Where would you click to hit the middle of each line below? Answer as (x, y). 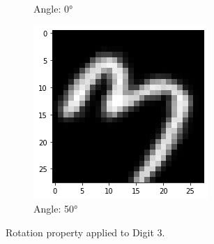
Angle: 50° (56, 209)
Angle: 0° (53, 8)
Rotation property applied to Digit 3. (85, 232)
